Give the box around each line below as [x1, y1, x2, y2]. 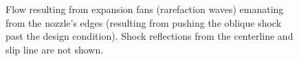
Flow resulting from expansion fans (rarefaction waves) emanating [5, 2, 284, 16]
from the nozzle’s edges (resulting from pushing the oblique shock [5, 15, 282, 29]
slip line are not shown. [5, 42, 104, 56]
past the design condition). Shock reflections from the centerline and [5, 29, 294, 43]
